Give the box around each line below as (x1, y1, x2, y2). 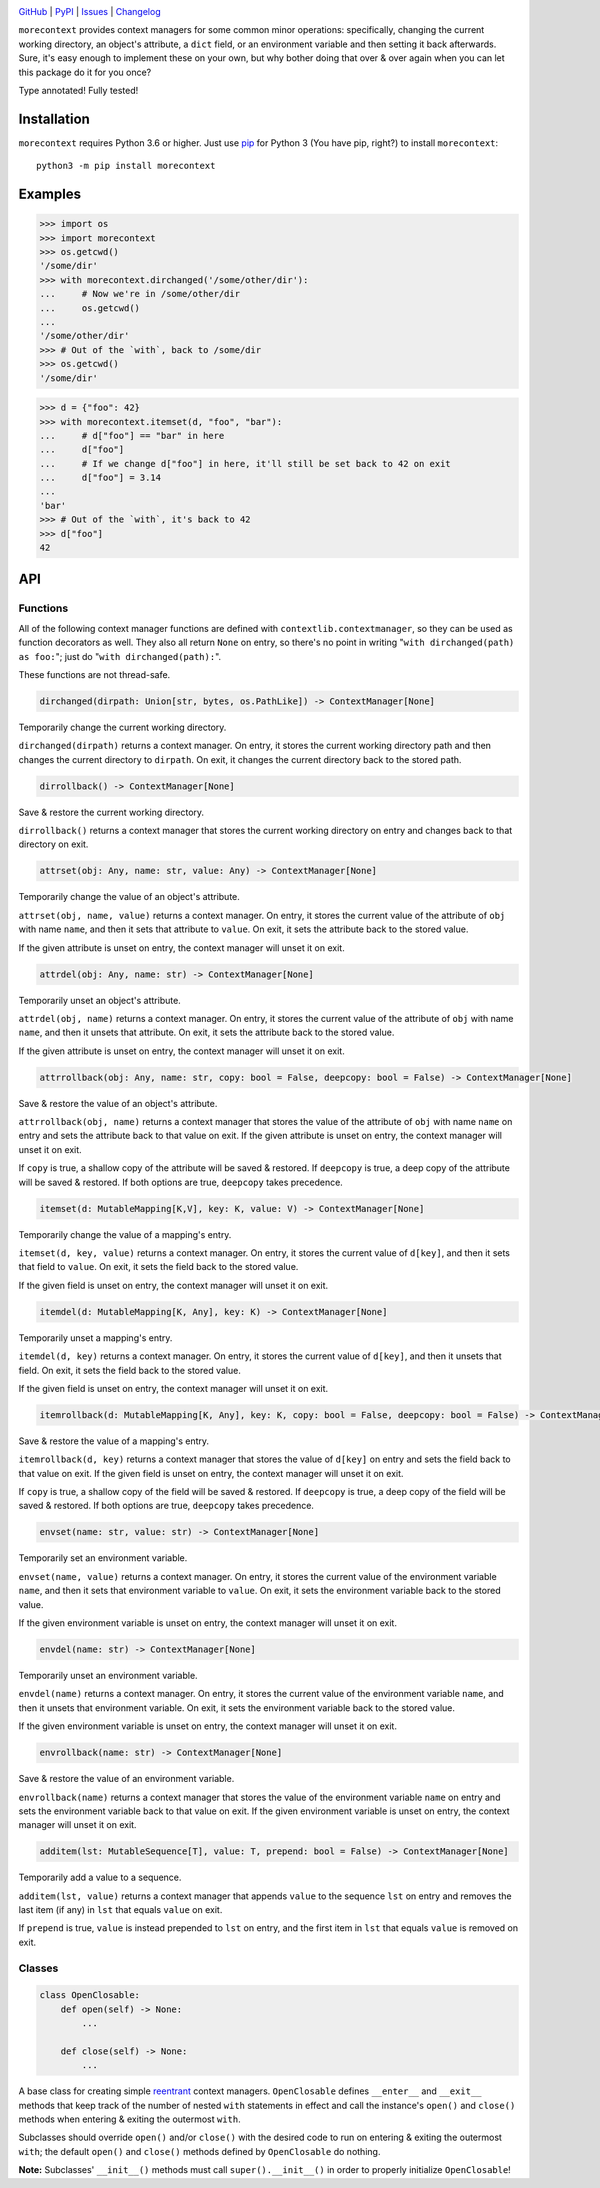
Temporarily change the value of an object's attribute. (18, 891, 240, 903)
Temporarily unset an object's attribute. (18, 994, 182, 1006)
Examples (18, 186, 82, 203)
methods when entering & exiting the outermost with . (18, 2113, 241, 2125)
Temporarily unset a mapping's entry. (18, 1331, 173, 1344)
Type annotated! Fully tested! (18, 84, 139, 96)
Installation (18, 110, 90, 127)
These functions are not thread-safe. (18, 668, 171, 680)
